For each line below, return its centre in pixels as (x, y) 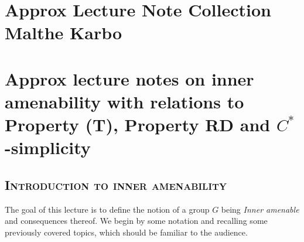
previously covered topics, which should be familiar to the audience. (126, 232)
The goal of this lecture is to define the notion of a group (107, 209)
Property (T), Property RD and (138, 125)
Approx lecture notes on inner (129, 78)
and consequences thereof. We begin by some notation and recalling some (136, 221)
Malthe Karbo (64, 33)
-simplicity (48, 147)
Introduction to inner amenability (116, 184)
